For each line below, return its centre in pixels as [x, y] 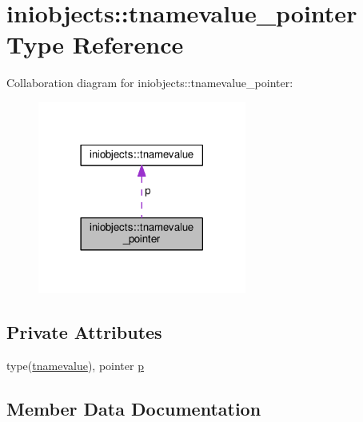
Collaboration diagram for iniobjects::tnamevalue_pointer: [150, 83]
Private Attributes [84, 332]
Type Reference [95, 44]
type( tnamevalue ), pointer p [75, 366]
